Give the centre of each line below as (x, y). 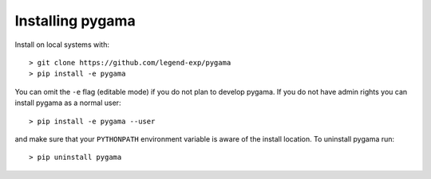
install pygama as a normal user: (68, 103)
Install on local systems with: (62, 45)
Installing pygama (75, 21)
